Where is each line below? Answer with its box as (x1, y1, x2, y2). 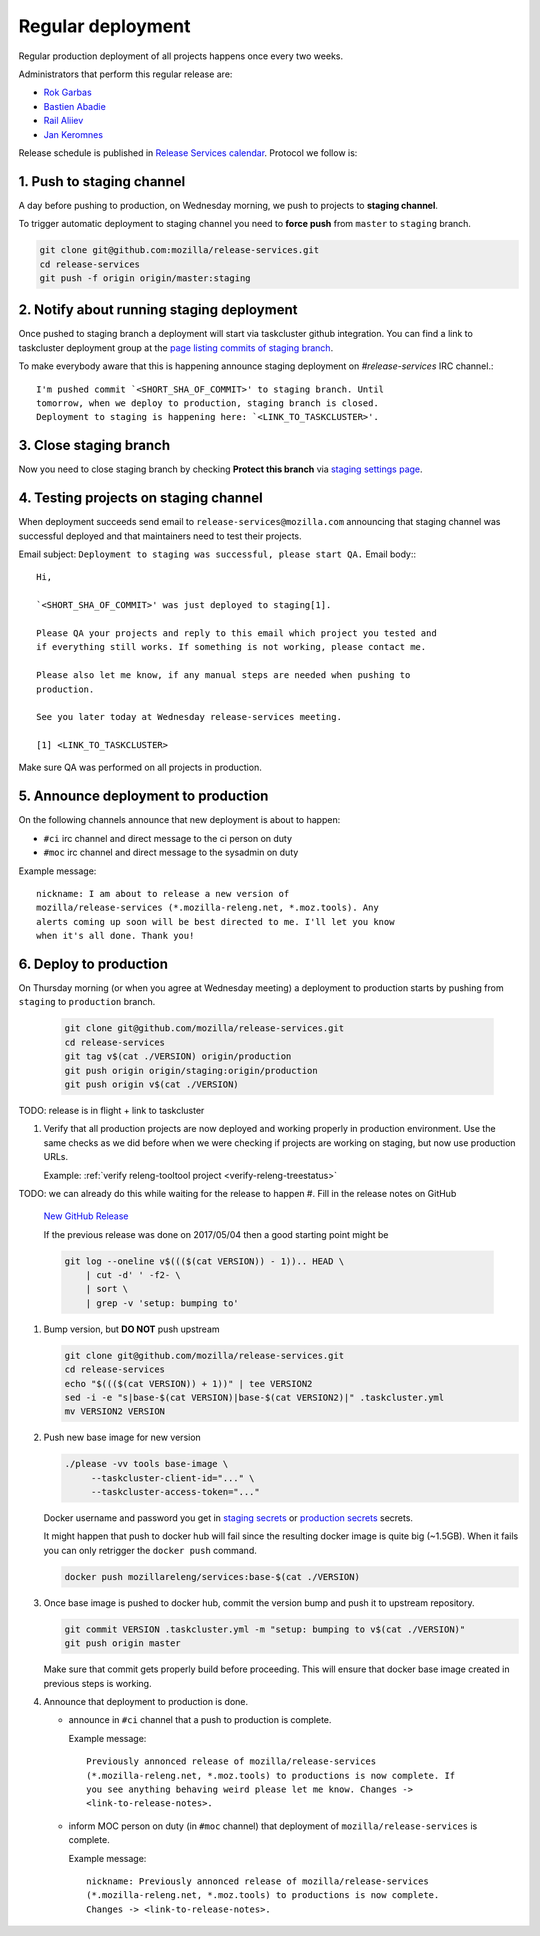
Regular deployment (18, 15, 191, 37)
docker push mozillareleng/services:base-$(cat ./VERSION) (64, 1571, 360, 1582)
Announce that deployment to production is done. (43, 1695, 249, 1707)
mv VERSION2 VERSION (64, 1406, 165, 1417)
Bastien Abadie (43, 100, 107, 112)
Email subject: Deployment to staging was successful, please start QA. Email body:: (18, 548, 417, 560)
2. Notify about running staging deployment (18, 301, 298, 319)
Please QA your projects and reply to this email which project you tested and (36, 627, 437, 639)
